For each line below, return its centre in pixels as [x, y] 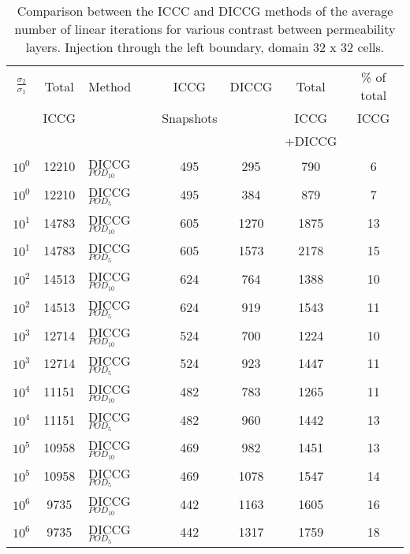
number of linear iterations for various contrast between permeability [205, 29]
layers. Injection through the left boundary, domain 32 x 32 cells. [205, 47]
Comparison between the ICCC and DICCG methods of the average [205, 11]
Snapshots [190, 118]
